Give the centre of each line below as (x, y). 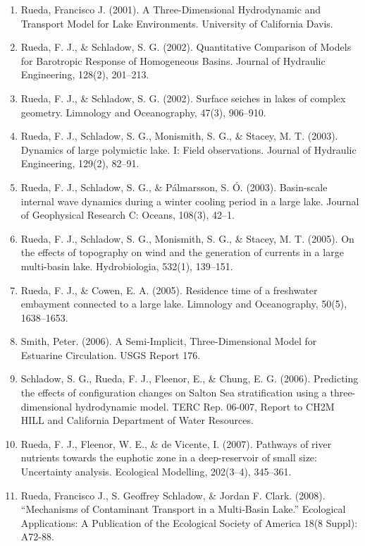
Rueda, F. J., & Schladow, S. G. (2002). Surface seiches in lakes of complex (183, 98)
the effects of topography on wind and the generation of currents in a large (182, 252)
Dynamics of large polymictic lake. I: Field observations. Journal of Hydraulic (188, 149)
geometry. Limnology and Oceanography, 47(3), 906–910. (143, 112)
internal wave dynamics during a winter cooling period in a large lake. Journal (190, 201)
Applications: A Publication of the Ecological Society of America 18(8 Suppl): (189, 522)
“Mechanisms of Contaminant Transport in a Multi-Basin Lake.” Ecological (183, 509)
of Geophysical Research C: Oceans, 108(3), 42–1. (128, 215)
